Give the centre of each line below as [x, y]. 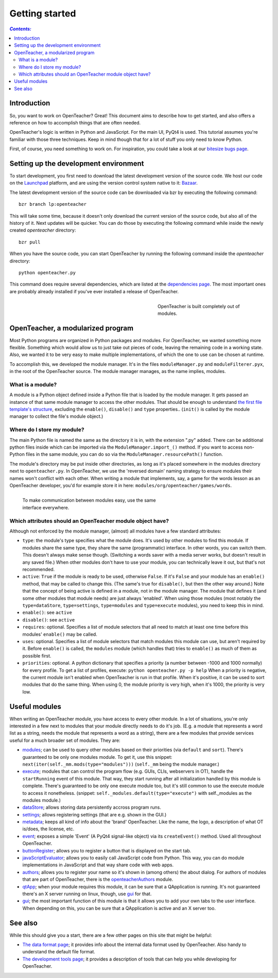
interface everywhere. [46, 507]
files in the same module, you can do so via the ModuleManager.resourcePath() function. [125, 454]
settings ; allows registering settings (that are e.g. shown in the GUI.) [94, 814]
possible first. [37, 655]
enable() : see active [47, 613]
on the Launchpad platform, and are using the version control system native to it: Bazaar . [103, 183]
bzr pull [30, 242]
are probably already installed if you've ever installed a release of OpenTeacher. [94, 291]
